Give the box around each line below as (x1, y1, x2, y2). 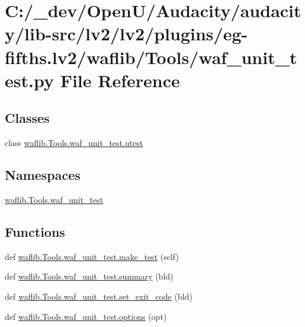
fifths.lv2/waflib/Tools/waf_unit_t (5, 45, 297, 69)
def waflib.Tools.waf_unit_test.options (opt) (5, 310, 167, 322)
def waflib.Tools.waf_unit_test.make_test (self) (5, 250, 179, 262)
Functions (5, 222, 65, 240)
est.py (5, 68, 54, 92)
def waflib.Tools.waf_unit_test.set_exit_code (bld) (5, 290, 192, 302)
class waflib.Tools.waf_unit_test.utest (5, 136, 143, 149)
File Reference (60, 68, 180, 92)
